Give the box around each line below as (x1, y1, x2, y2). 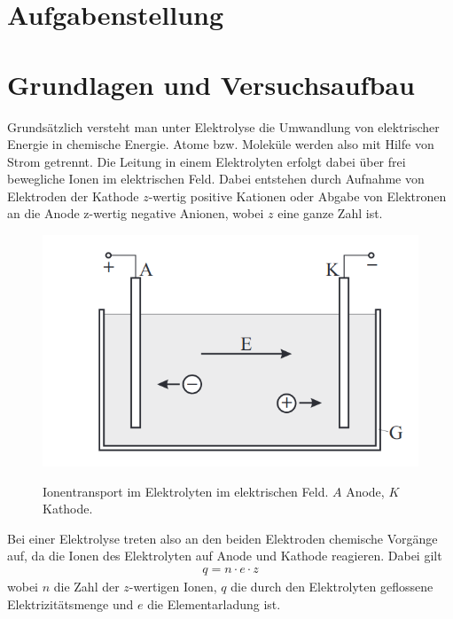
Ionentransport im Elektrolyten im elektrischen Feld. (43, 482, 329, 500)
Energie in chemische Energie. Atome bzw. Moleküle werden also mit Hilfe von (7, 135, 434, 153)
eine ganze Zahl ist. (277, 204, 383, 223)
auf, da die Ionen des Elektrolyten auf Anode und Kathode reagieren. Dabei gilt (7, 546, 442, 565)
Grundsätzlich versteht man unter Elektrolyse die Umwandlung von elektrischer (7, 117, 440, 136)
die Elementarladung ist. (147, 594, 281, 613)
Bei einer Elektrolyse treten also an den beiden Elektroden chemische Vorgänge (7, 529, 438, 547)
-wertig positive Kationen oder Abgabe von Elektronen (148, 186, 447, 205)
